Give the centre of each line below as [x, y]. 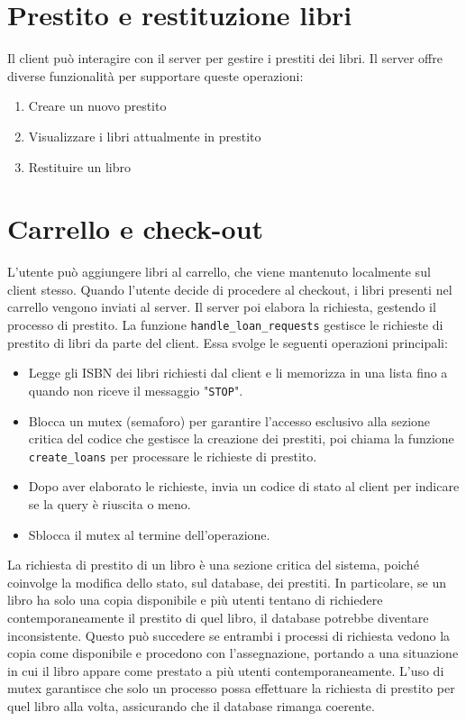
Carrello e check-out [136, 228]
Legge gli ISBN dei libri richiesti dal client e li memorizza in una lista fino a [238, 373]
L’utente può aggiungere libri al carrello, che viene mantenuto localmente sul [219, 272]
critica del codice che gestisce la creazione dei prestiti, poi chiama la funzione [241, 438]
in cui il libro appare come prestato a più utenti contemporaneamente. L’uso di [226, 670]
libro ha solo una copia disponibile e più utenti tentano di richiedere [195, 600]
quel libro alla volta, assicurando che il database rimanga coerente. [191, 705]
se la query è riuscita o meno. [110, 503]
